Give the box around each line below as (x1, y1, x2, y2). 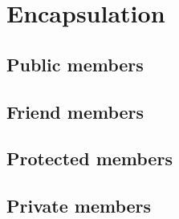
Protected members (6, 146, 173, 171)
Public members (6, 51, 144, 76)
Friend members (6, 99, 144, 124)
